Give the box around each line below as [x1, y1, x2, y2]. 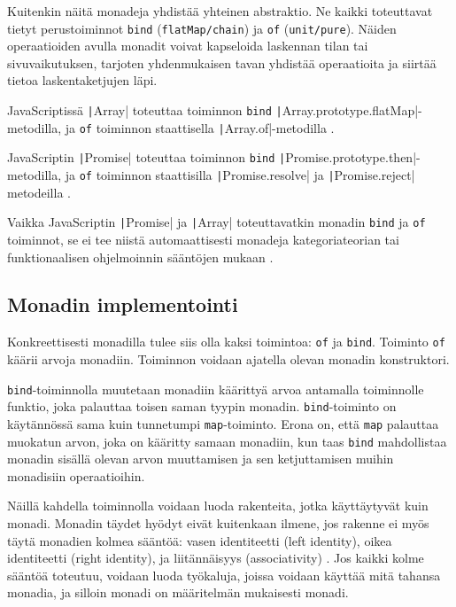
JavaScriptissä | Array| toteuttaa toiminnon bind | [7, 101, 282, 120]
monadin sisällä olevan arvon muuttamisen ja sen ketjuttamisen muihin [7, 449, 394, 468]
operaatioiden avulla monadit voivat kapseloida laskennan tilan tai [7, 36, 368, 55]
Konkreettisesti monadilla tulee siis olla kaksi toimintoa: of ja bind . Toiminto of [7, 332, 445, 351]
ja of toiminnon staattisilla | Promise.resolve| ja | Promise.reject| [65, 166, 415, 183]
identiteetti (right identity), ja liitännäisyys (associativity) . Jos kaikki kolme [7, 549, 424, 567]
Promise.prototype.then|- [285, 148, 421, 167]
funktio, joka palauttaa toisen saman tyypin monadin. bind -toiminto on [7, 397, 397, 416]
